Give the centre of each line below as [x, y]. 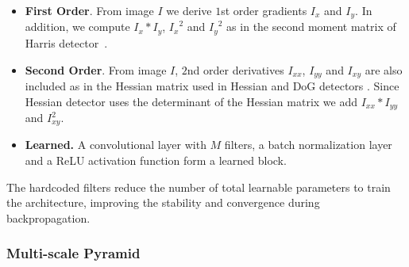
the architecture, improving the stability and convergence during [163, 202]
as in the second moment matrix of [311, 27]
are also [384, 69]
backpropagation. [48, 217]
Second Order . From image [96, 69]
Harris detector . [66, 42]
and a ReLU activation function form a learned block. [156, 160]
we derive [189, 10]
